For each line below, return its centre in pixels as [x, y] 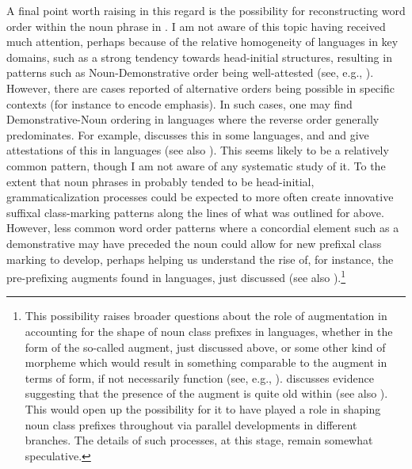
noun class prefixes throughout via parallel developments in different [191, 424]
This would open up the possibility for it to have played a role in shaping [203, 408]
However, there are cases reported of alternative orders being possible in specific [200, 88]
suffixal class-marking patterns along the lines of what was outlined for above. [195, 212]
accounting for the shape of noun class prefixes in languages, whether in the [209, 331]
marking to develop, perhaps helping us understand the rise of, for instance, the [200, 259]
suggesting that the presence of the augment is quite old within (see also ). [206, 393]
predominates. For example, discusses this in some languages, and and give [188, 134]
